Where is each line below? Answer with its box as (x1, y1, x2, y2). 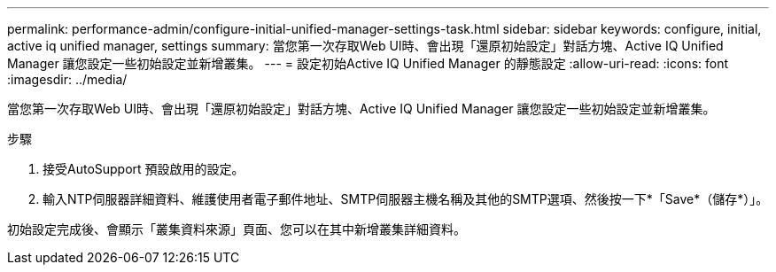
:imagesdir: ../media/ (7, 72, 128, 87)
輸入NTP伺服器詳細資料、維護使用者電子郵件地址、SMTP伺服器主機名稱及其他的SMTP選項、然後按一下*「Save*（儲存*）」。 (43, 191, 769, 206)
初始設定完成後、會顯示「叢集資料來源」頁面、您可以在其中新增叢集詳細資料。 (7, 221, 466, 237)
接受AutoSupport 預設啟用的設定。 (43, 161, 244, 176)
